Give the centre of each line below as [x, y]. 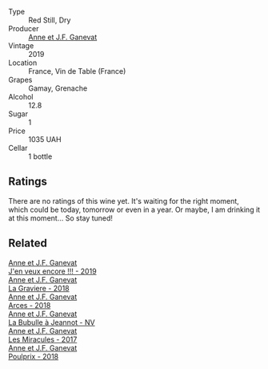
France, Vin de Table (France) [77, 71]
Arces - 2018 [30, 305]
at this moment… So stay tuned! [61, 218]
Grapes [20, 80]
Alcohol [21, 97]
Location [23, 63]
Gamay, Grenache [58, 88]
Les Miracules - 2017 [43, 339]
